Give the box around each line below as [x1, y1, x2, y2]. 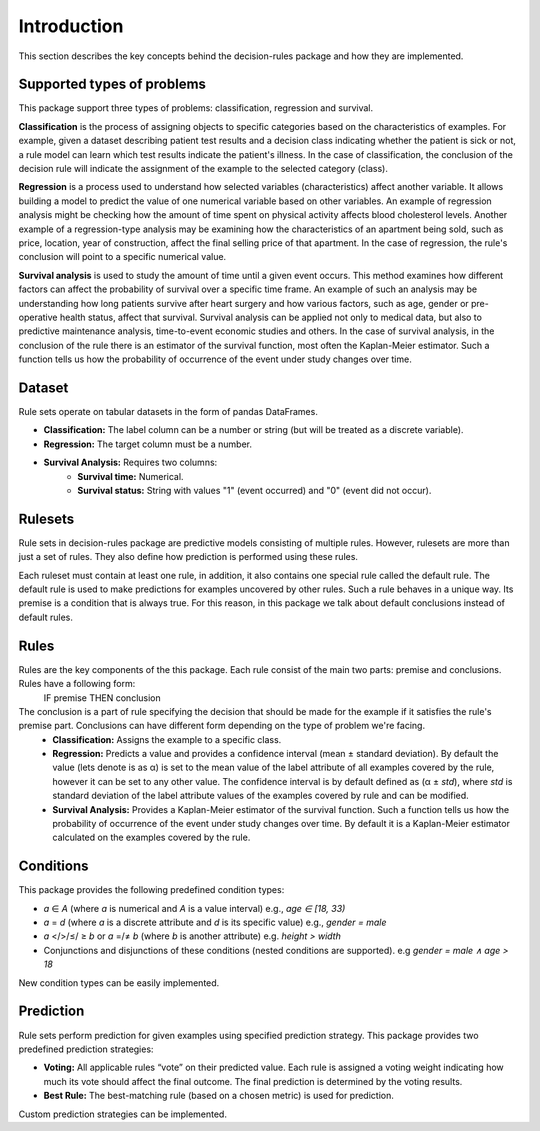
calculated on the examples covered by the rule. [52, 831, 251, 844]
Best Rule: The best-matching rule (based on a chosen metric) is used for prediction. [43, 1090, 394, 1102]
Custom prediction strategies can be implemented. [18, 1108, 227, 1120]
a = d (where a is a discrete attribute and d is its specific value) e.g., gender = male [43, 916, 387, 929]
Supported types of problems [18, 76, 207, 93]
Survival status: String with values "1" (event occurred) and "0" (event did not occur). [77, 484, 432, 496]
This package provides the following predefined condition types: [18, 884, 285, 896]
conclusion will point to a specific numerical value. [18, 251, 227, 263]
